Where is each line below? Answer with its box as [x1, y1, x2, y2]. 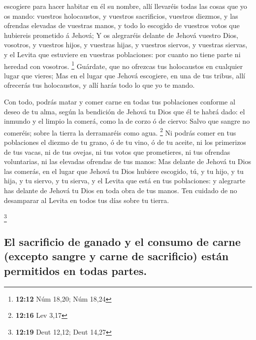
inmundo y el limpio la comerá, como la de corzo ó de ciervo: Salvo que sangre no [4, 116, 250, 126]
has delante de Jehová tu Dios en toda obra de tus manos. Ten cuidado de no [4, 185, 237, 195]
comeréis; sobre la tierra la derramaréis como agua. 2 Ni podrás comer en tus [4, 126, 236, 137]
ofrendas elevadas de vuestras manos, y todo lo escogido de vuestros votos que [4, 20, 240, 31]
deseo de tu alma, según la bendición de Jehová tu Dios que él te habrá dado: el [4, 106, 245, 116]
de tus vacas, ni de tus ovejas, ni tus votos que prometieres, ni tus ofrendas [4, 146, 230, 157]
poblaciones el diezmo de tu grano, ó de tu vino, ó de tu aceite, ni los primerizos [4, 137, 246, 147]
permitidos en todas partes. [4, 263, 147, 278]
